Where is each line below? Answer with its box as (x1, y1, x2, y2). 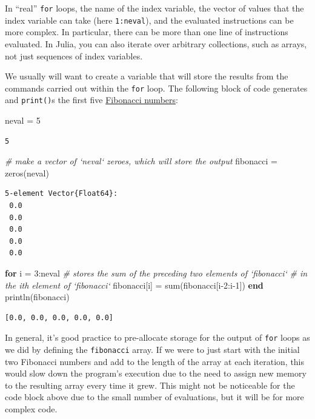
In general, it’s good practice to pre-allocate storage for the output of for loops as (5, 331, 310, 344)
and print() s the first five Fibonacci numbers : (5, 93, 178, 106)
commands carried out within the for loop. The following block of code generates (5, 81, 308, 94)
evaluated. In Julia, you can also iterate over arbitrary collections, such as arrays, (5, 37, 307, 50)
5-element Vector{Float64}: (5, 189, 118, 198)
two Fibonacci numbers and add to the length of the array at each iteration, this (5, 355, 305, 367)
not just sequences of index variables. (5, 49, 143, 62)
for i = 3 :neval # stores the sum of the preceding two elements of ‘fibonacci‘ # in (5, 266, 308, 279)
